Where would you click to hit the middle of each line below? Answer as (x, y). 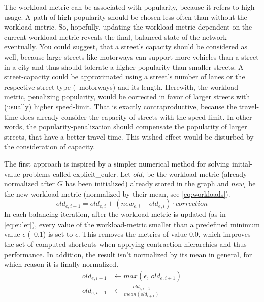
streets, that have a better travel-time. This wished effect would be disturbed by (129, 136)
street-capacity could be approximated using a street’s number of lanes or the (125, 77)
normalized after (30, 184)
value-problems (27, 173)
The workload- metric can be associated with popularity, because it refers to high (129, 7)
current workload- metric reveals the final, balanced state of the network (115, 36)
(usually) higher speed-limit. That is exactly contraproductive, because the (121, 106)
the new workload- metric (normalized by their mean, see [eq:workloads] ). (117, 193)
